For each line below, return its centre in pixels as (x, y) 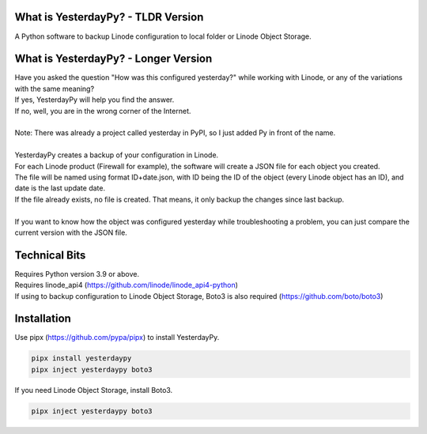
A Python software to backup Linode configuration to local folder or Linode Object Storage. (163, 36)
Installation (43, 319)
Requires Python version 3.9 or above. (77, 274)
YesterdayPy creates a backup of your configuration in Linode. (117, 155)
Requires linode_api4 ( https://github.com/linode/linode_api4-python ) (127, 285)
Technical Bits (50, 255)
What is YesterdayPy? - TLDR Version (109, 17)
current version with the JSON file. (71, 232)
